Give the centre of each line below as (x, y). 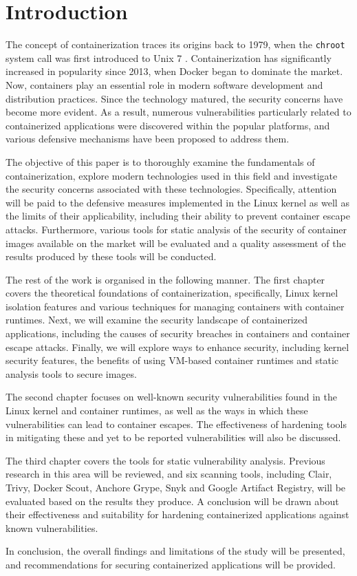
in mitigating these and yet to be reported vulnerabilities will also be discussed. (173, 437)
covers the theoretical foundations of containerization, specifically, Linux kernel (172, 293)
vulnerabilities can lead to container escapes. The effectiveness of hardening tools (176, 424)
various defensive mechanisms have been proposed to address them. (148, 139)
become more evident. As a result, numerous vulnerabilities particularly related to (178, 112)
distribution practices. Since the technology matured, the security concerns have (174, 98)
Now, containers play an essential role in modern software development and (164, 84)
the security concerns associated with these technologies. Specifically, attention (171, 189)
